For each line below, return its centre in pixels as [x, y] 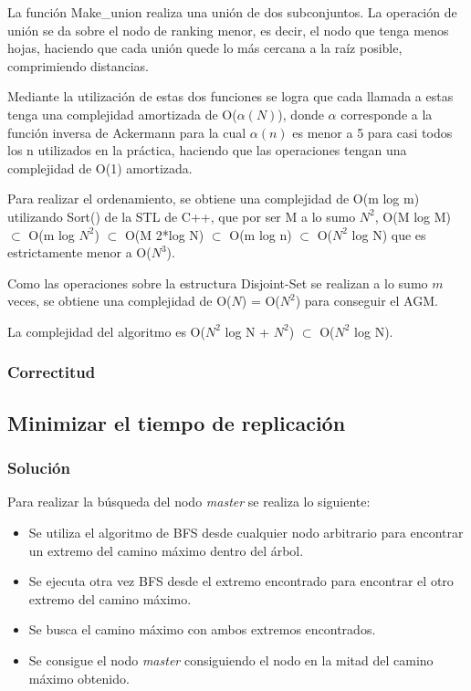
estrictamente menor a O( [79, 252]
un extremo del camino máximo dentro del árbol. [166, 550]
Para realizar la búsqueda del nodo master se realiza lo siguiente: [189, 502]
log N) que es [389, 234]
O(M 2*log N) [164, 234]
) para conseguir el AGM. [366, 301]
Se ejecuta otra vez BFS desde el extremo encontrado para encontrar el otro [241, 581]
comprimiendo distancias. [78, 65]
